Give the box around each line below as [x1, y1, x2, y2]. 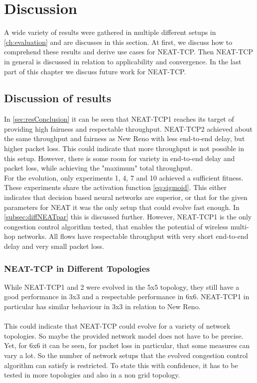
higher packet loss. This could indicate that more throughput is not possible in [4, 143, 245, 154]
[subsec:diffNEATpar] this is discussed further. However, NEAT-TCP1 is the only [4, 211, 252, 222]
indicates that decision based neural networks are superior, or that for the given [4, 192, 248, 202]
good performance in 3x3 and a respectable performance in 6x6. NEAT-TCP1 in [4, 291, 250, 302]
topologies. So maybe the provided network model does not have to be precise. [4, 330, 244, 341]
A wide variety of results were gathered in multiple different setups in [4, 27, 216, 37]
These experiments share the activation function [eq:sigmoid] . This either [4, 182, 227, 192]
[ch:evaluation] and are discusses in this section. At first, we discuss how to [4, 36, 233, 47]
